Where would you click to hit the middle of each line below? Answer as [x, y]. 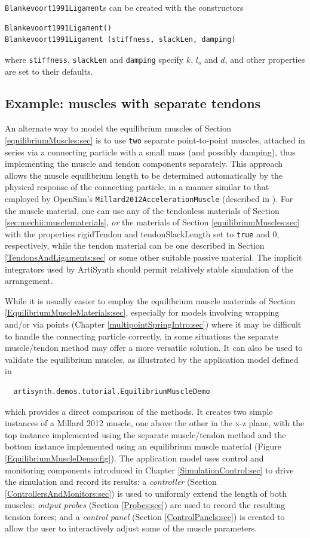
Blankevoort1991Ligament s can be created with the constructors [124, 7]
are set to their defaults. [49, 71]
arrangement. [29, 281]
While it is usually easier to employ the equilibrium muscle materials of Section [150, 300]
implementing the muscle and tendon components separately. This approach [144, 163]
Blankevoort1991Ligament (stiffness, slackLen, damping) [120, 40]
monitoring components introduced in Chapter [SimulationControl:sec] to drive [149, 470]
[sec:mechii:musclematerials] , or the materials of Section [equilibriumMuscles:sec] [152, 222]
